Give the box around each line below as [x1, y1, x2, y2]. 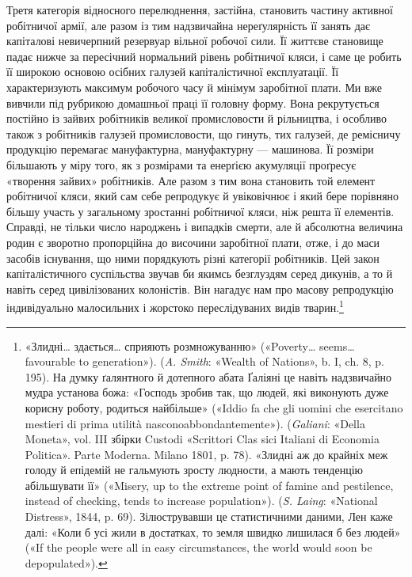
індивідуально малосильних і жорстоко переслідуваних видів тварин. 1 [6, 297, 344, 315]
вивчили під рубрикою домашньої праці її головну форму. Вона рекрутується [6, 94, 380, 111]
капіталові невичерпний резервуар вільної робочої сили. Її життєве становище [6, 32, 383, 49]
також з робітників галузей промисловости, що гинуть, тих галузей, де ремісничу [6, 125, 401, 142]
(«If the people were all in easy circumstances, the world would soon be [25, 539, 372, 556]
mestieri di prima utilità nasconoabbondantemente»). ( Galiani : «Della [25, 415, 365, 431]
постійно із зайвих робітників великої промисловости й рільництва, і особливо [6, 110, 387, 127]
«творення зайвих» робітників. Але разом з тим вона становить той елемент [6, 172, 376, 188]
